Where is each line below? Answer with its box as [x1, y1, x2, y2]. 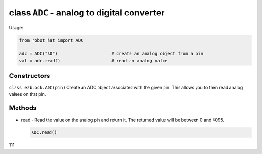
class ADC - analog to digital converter [9, 7, 165, 18]
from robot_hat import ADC [19, 37, 83, 43]
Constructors [9, 72, 50, 80]
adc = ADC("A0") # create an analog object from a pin [19, 51, 204, 57]
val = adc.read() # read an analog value [19, 58, 168, 63]
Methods [9, 104, 37, 112]
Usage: [9, 24, 24, 30]
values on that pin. [9, 91, 46, 97]
